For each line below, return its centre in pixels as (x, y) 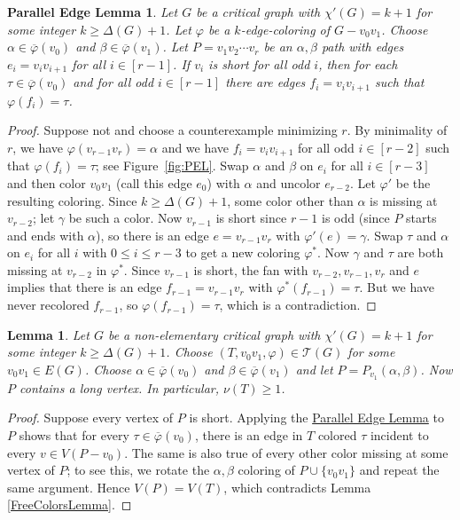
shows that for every (74, 434)
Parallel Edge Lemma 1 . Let (93, 12)
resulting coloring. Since (72, 200)
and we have (195, 147)
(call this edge (154, 182)
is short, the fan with (251, 269)
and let (314, 369)
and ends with (46, 235)
